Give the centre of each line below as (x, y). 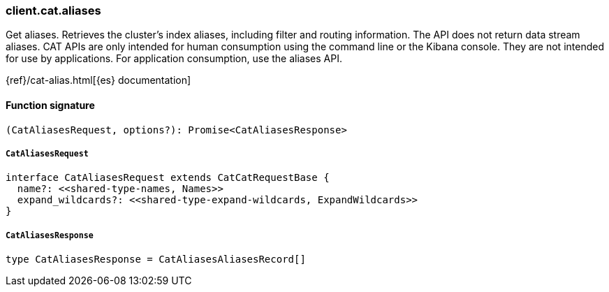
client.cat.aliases (53, 10)
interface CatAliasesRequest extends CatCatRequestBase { (168, 178)
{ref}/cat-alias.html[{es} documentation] (98, 80)
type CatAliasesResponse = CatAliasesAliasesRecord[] (156, 260)
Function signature (50, 105)
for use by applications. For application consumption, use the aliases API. (174, 59)
